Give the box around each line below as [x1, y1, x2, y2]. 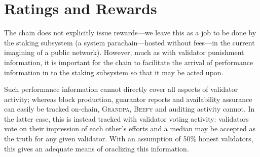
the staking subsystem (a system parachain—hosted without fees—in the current [4, 37, 255, 47]
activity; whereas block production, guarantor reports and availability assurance [4, 93, 252, 104]
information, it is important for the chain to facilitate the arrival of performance [4, 57, 253, 67]
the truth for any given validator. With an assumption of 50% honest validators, [4, 133, 253, 144]
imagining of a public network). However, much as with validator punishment [4, 47, 244, 58]
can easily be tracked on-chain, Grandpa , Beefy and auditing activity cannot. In [4, 103, 255, 114]
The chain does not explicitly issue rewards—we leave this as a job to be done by [4, 27, 256, 38]
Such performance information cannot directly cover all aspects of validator [4, 84, 238, 94]
